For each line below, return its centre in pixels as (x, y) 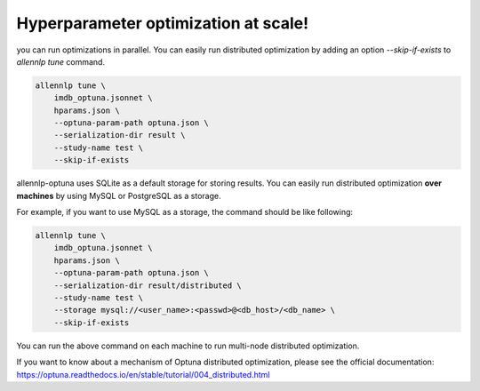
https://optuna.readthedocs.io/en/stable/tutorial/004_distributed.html (143, 374)
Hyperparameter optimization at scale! (163, 23)
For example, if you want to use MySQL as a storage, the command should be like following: (185, 212)
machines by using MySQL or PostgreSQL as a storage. (119, 195)
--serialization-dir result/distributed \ (148, 285)
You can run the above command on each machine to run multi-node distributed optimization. (188, 346)
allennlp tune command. (61, 61)
